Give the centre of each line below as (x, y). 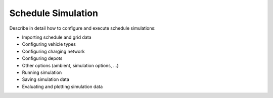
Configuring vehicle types (49, 44)
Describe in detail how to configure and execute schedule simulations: (83, 28)
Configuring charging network (53, 51)
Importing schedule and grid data (57, 37)
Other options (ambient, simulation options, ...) (70, 65)
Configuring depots (42, 58)
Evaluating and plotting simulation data (62, 86)
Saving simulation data (45, 79)
